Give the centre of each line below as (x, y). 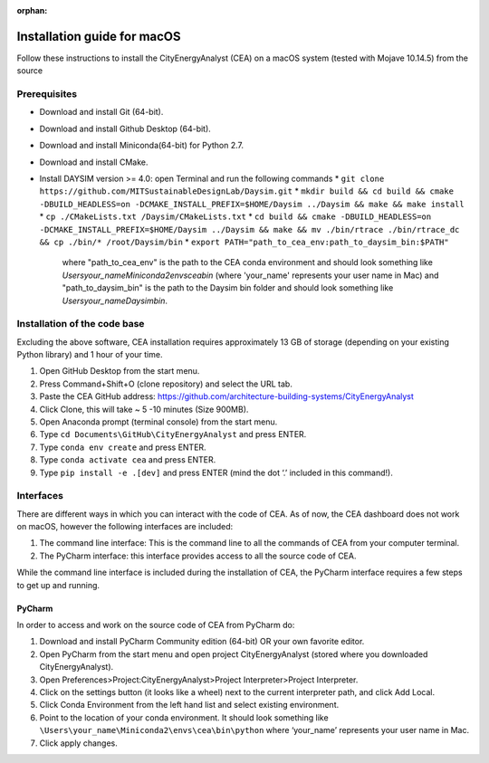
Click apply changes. (78, 743)
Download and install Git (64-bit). (101, 112)
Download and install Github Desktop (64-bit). (125, 129)
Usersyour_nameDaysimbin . (115, 300)
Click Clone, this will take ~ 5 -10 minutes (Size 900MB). (144, 409)
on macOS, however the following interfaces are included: (125, 527)
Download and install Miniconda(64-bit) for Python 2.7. (142, 146)
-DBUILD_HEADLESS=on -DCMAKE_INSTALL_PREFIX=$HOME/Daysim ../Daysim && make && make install (252, 204)
